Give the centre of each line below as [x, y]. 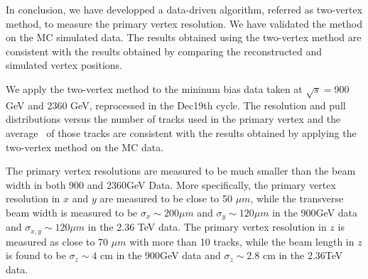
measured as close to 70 [57, 241]
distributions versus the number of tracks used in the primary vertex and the [173, 119]
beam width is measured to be [72, 212]
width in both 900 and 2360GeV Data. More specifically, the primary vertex [171, 184]
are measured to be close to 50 [166, 198]
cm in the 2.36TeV [303, 255]
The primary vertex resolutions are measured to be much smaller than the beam [181, 171]
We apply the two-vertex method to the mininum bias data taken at [154, 88]
